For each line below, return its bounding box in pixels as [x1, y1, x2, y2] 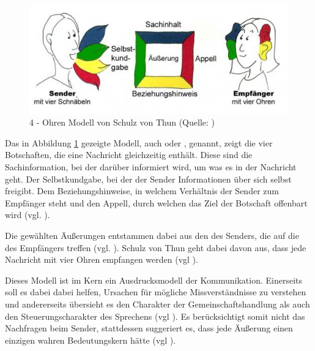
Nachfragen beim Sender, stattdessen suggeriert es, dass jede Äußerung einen [5, 322, 293, 334]
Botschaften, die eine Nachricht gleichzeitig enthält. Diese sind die [5, 148, 253, 161]
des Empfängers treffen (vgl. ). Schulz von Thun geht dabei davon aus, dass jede [5, 241, 306, 254]
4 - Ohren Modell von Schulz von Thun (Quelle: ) [29, 116, 215, 129]
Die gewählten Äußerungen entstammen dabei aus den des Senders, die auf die [5, 228, 299, 241]
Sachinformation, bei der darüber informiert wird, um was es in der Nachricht [5, 160, 297, 173]
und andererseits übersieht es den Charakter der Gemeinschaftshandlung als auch [5, 297, 310, 310]
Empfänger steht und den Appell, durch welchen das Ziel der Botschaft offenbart [5, 196, 308, 209]
